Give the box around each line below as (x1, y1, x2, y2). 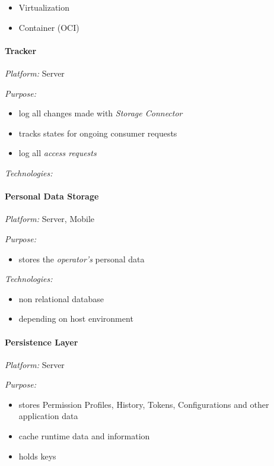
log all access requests (18, 147, 97, 159)
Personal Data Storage (5, 190, 99, 202)
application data (18, 410, 78, 422)
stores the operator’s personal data (18, 252, 145, 265)
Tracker (5, 44, 37, 56)
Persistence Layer (5, 335, 78, 348)
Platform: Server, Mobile (5, 213, 95, 225)
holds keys (18, 449, 56, 462)
